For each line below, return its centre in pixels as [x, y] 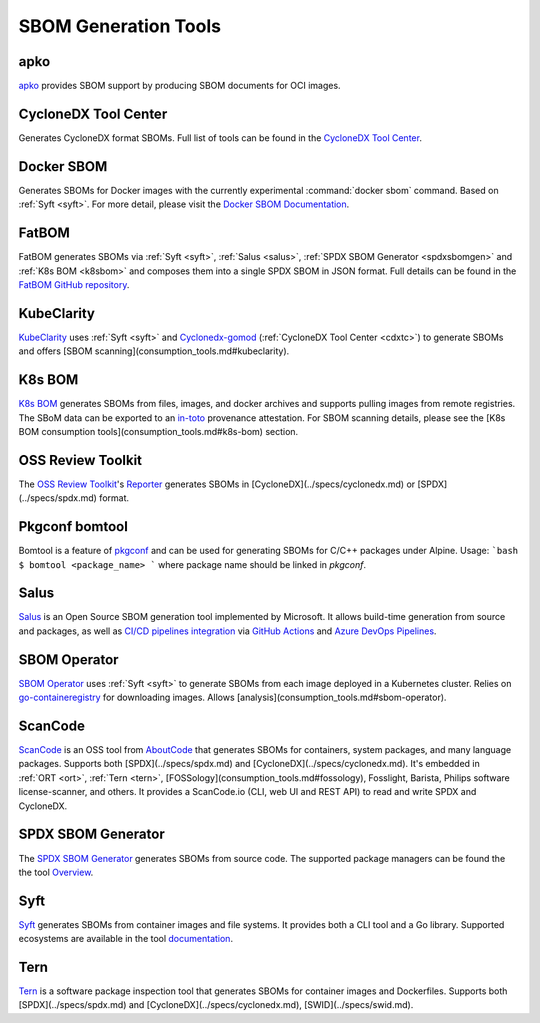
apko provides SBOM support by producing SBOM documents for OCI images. [179, 86]
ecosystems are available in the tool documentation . [126, 939]
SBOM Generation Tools [120, 26]
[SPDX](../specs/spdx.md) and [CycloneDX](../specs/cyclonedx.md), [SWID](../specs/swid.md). [216, 1005]
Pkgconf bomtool [73, 526]
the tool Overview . [56, 872]
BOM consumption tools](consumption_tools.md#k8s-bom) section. [158, 431]
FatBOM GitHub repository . [74, 284]
